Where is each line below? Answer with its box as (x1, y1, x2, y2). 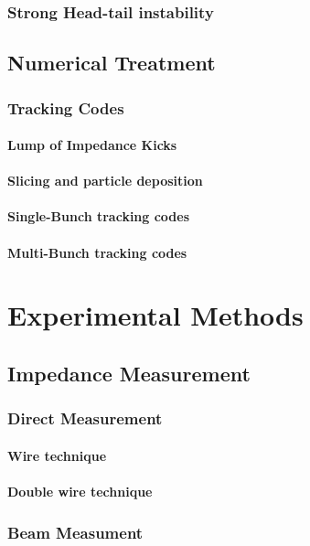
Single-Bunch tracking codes (7, 207, 190, 226)
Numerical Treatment (7, 48, 216, 77)
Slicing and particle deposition (7, 171, 203, 190)
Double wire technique (7, 482, 153, 500)
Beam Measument (7, 520, 144, 543)
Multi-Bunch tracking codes (7, 242, 187, 262)
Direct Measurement (7, 407, 163, 430)
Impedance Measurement (7, 359, 251, 387)
